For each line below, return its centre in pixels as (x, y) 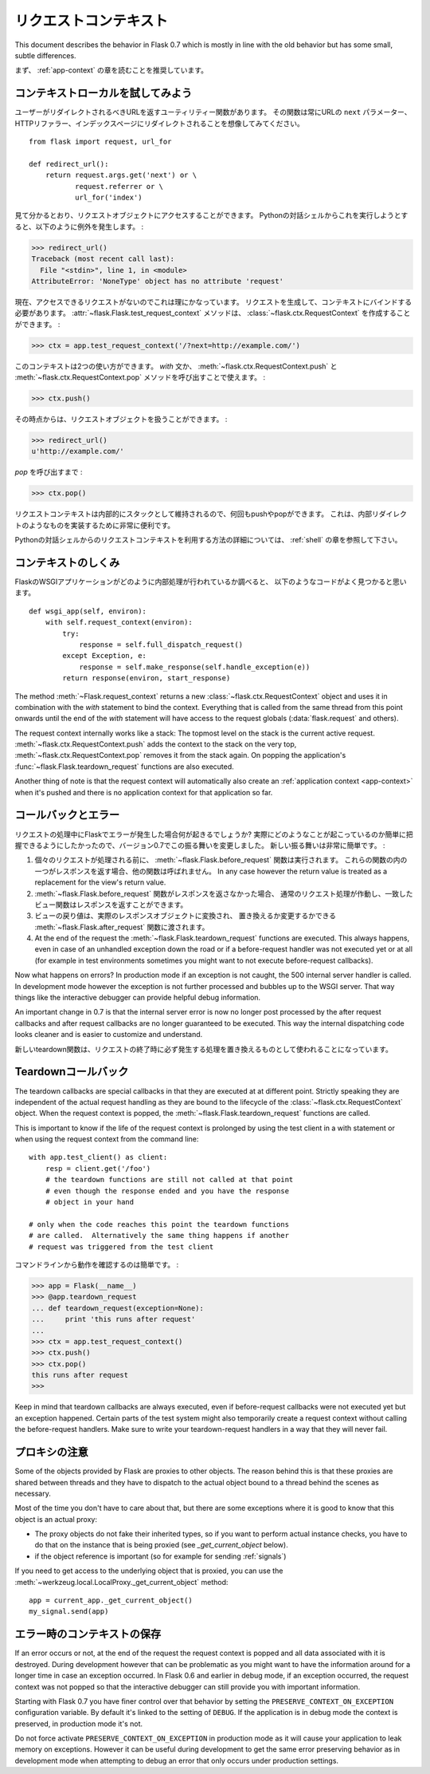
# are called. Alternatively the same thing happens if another (159, 1236)
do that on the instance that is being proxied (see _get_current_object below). (161, 1545)
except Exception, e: (105, 656)
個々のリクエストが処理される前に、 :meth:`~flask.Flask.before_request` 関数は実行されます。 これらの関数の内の (221, 860)
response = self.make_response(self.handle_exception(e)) (195, 667)
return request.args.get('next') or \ (121, 175)
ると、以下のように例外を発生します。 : (79, 227)
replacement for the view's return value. (100, 882)
